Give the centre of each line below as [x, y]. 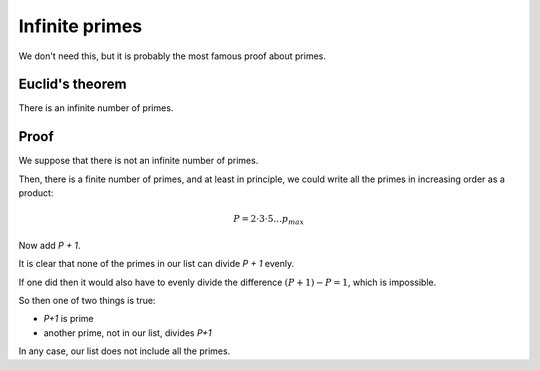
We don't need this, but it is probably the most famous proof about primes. [172, 56]
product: [36, 193]
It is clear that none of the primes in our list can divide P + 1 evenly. [156, 264]
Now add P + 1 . [49, 245]
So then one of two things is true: [87, 301]
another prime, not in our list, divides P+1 [127, 332]
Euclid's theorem [72, 84]
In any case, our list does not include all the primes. [124, 351]
